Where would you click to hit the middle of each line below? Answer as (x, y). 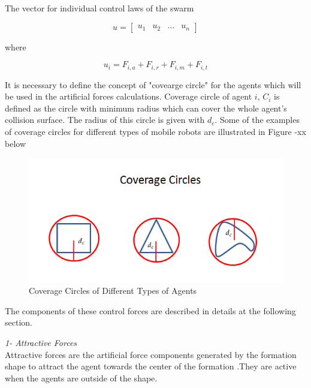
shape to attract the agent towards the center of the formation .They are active (151, 366)
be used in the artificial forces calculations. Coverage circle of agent (129, 96)
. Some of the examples (257, 120)
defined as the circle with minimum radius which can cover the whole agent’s (146, 108)
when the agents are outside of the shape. (81, 378)
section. (19, 322)
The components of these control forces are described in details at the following (150, 310)
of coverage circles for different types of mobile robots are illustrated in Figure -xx (155, 132)
